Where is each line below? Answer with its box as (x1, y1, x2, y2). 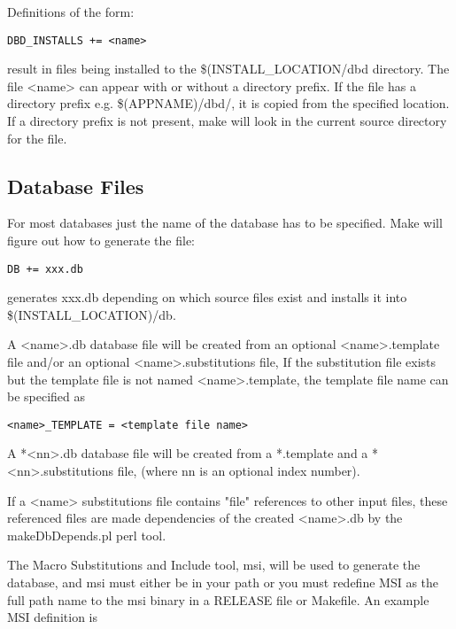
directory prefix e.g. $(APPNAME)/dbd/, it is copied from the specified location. (7, 94, 450, 113)
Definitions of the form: (7, 3, 135, 20)
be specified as (7, 387, 86, 406)
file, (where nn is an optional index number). (117, 462, 360, 480)
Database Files (7, 172, 144, 199)
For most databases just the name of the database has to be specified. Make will (7, 214, 443, 232)
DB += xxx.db (7, 262, 83, 276)
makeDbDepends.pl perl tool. (7, 525, 166, 544)
